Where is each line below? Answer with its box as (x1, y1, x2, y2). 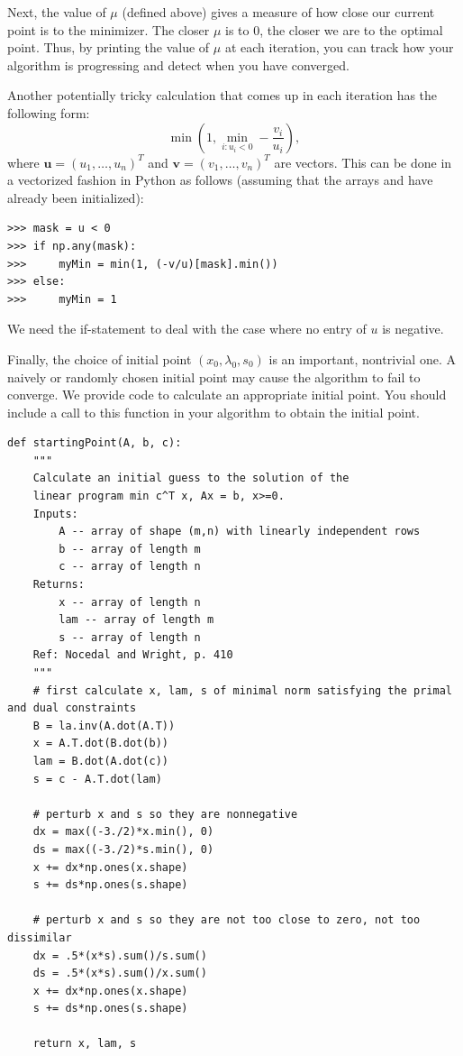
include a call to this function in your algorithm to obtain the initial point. (7, 402, 420, 421)
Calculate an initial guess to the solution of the (32, 472, 350, 485)
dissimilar (7, 931, 72, 944)
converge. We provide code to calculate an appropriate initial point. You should (7, 385, 447, 404)
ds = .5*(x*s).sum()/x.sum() (32, 967, 207, 980)
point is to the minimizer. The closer (7, 20, 210, 39)
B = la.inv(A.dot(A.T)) (32, 719, 176, 732)
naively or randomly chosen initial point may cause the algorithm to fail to (7, 367, 421, 386)
